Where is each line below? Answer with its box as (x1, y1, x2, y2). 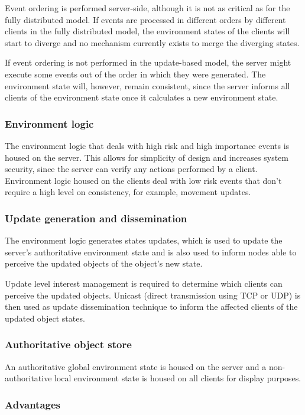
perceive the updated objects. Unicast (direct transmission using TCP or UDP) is (5, 288, 301, 301)
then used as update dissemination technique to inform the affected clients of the (5, 300, 298, 313)
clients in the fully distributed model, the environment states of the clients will (5, 25, 290, 37)
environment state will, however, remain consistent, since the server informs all (5, 79, 290, 92)
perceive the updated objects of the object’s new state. (5, 257, 203, 270)
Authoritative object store (5, 337, 132, 352)
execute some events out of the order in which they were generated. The (5, 67, 266, 80)
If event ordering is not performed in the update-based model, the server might (5, 56, 291, 69)
